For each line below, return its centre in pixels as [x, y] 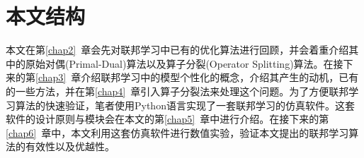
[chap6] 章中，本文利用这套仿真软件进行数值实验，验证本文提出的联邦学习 [177, 132]
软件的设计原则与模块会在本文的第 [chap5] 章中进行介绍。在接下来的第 [167, 119]
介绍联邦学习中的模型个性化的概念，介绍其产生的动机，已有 [220, 77]
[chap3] [51, 77]
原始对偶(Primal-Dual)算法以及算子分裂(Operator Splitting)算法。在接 [184, 63]
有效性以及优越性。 [70, 146]
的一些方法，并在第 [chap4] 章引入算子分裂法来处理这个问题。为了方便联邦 [177, 91]
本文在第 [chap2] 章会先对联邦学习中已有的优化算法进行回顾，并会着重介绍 [177, 50]
